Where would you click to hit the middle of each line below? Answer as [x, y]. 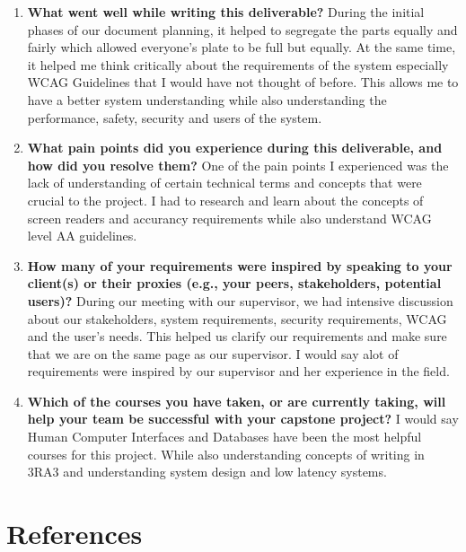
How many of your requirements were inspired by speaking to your [240, 265]
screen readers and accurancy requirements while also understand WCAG [229, 218]
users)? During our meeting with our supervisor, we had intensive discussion [240, 300]
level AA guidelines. [82, 236]
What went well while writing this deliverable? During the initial [226, 12]
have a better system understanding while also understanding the [207, 99]
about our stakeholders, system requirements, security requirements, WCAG [237, 318]
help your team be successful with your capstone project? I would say [243, 419]
